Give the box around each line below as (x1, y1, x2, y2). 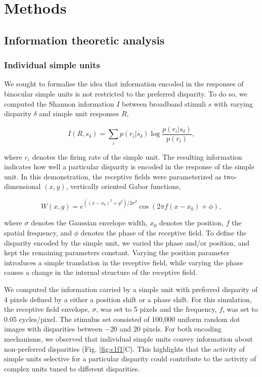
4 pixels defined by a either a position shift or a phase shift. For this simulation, (4, 294, 252, 304)
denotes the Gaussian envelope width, (31, 217, 148, 228)
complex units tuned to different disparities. (4, 363, 140, 373)
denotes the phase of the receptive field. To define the (80, 227, 247, 238)
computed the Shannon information (4, 98, 114, 109)
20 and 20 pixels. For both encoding (110, 323, 222, 334)
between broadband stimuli (121, 98, 206, 109)
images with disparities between (4, 323, 103, 334)
